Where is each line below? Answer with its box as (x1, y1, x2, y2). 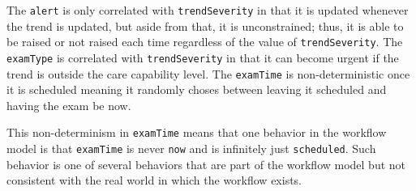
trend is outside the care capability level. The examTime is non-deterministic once (6, 65, 410, 82)
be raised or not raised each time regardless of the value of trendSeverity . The (6, 33, 403, 50)
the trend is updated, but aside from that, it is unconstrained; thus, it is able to (6, 17, 404, 34)
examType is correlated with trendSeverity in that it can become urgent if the (6, 49, 399, 66)
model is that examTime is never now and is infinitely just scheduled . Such (6, 140, 376, 157)
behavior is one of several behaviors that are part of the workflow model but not (6, 155, 406, 172)
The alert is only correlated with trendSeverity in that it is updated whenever (6, 2, 409, 18)
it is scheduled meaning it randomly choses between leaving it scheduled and (6, 81, 387, 98)
